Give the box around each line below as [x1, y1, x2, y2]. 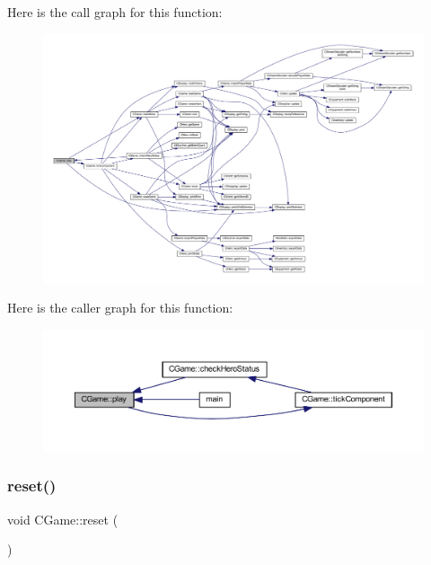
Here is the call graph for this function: [7, 3, 223, 21]
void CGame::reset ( [7, 509, 119, 528]
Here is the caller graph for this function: [7, 298, 233, 317]
